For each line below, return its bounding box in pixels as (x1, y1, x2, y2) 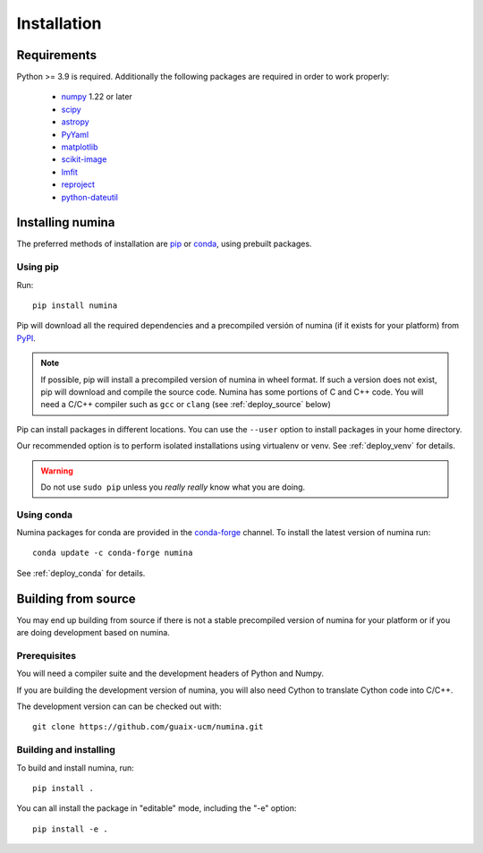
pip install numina (32, 301, 118, 311)
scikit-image (61, 154, 107, 165)
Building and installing (16, 744, 116, 756)
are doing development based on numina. (16, 627, 170, 638)
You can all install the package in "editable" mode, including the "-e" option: (16, 803, 297, 814)
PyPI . (16, 332, 36, 344)
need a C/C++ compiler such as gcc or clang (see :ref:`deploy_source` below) (40, 399, 331, 410)
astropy (61, 116, 89, 127)
